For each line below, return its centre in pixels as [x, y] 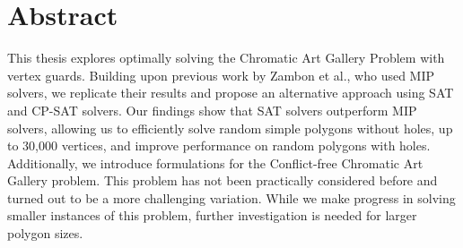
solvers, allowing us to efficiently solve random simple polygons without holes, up [230, 128]
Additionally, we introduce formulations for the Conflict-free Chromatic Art [215, 162]
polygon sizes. [45, 233]
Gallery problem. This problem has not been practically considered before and [223, 180]
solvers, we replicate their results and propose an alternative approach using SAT [231, 93]
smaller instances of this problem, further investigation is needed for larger [212, 215]
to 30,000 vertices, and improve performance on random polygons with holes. [219, 145]
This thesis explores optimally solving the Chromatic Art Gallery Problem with [226, 58]
